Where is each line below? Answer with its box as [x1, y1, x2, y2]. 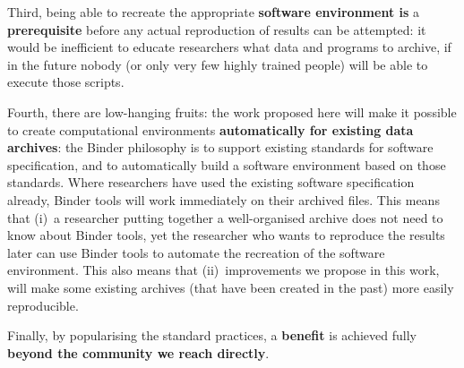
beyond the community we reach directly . [7, 343, 270, 362]
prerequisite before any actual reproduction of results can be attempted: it [7, 20, 426, 39]
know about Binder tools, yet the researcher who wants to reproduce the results [7, 226, 445, 244]
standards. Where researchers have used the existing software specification [7, 173, 415, 192]
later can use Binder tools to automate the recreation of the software [7, 243, 385, 261]
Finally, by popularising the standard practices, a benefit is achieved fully [7, 326, 417, 345]
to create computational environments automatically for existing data [7, 120, 414, 139]
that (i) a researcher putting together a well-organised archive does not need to [7, 208, 443, 227]
